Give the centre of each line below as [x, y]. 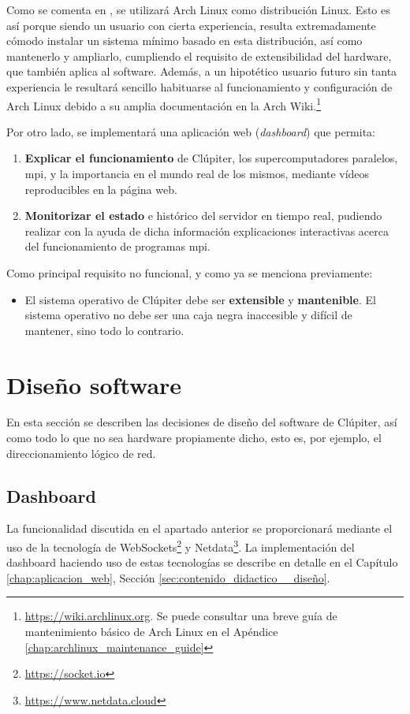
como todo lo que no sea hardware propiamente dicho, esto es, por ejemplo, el [194, 438]
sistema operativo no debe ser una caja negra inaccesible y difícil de [188, 315]
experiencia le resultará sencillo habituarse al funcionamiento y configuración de [199, 86]
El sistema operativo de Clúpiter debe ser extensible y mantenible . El [200, 299]
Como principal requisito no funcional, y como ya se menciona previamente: [190, 272]
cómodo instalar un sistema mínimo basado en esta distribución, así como [184, 41]
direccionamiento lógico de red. [81, 453]
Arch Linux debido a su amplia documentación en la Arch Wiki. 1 [164, 104]
